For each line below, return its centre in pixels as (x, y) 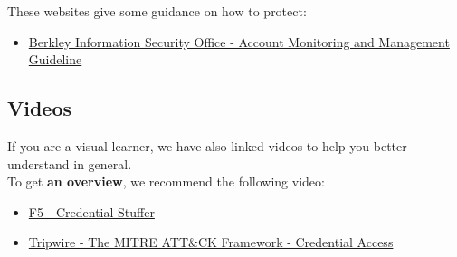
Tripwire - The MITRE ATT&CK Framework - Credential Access (211, 242)
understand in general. (70, 163)
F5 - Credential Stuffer (91, 211)
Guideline (55, 59)
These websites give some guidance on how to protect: (157, 11)
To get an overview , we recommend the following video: (166, 181)
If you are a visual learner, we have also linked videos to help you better (207, 145)
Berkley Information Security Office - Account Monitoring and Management (239, 41)
